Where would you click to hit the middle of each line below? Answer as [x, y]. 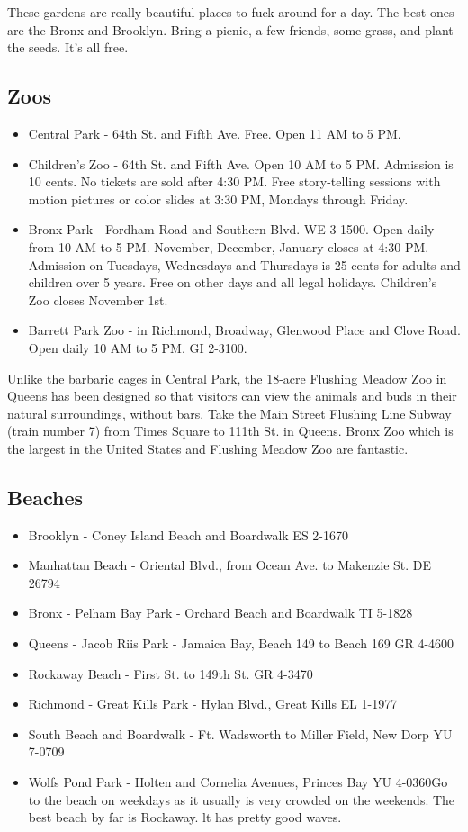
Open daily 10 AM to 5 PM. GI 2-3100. [138, 347]
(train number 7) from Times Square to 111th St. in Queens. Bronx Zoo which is [230, 431]
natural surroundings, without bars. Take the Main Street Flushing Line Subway [229, 413]
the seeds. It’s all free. [68, 47]
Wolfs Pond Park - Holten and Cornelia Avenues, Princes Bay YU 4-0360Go [238, 782]
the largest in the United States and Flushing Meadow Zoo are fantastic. [208, 448]
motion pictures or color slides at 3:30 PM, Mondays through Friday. [218, 199]
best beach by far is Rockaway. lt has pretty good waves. [185, 817]
